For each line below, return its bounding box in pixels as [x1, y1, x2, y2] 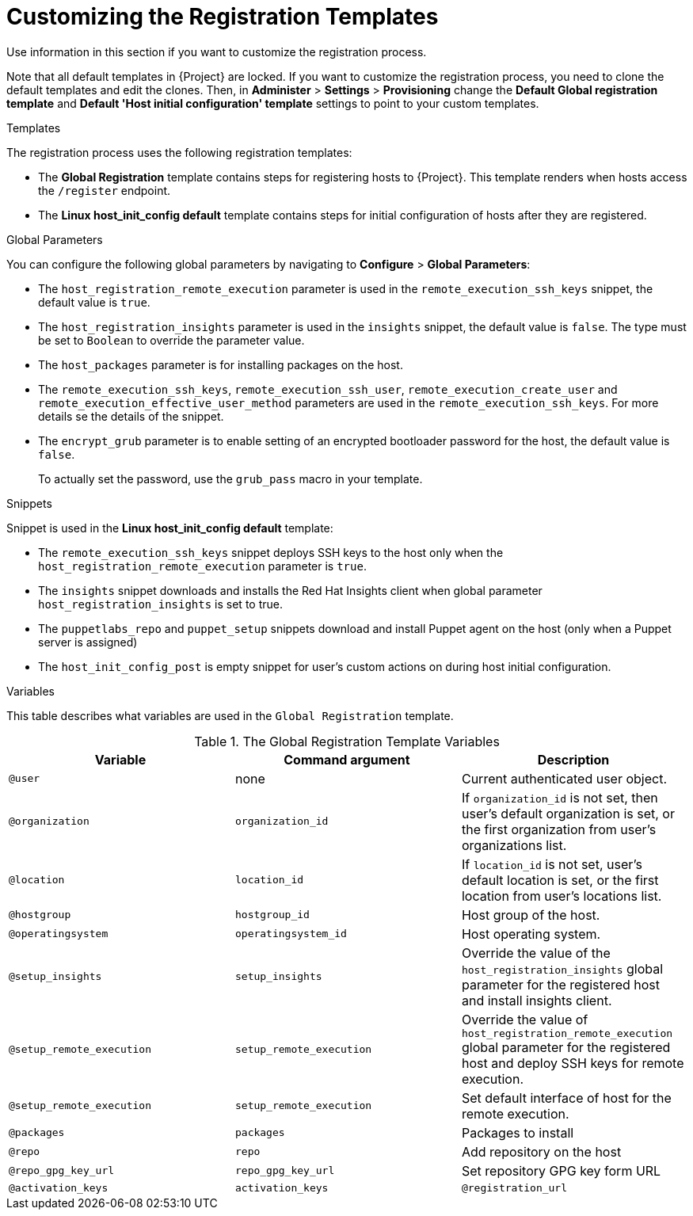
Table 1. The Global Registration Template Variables [194, 733, 500, 749]
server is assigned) [38, 635, 138, 649]
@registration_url [461, 1181, 568, 1194]
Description [537, 751, 610, 768]
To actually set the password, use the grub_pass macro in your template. [38, 471, 423, 486]
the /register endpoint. [38, 183, 171, 197]
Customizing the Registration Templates [6, 3, 439, 30]
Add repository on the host [461, 1143, 622, 1160]
